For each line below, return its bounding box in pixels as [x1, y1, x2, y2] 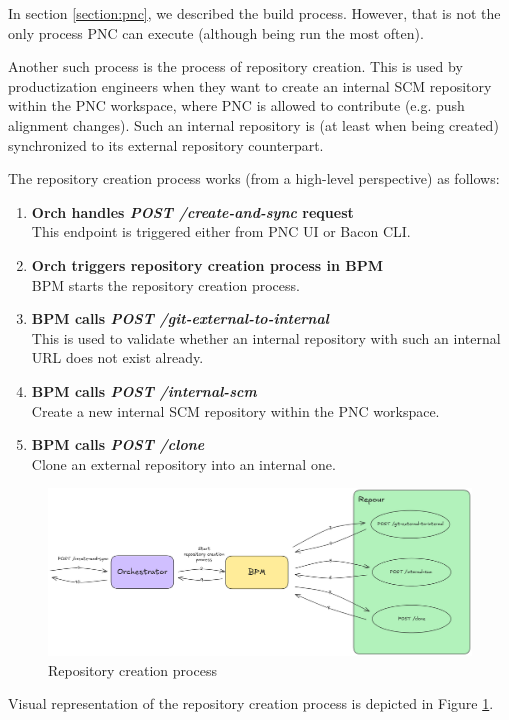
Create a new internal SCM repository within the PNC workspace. [31, 400, 440, 421]
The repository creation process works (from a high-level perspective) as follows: [8, 168, 500, 189]
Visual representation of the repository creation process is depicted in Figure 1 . [8, 693, 494, 714]
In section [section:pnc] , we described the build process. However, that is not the [8, 3, 501, 23]
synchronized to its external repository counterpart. [8, 134, 324, 155]
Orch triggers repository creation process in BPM [31, 254, 384, 275]
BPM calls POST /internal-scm [31, 380, 257, 401]
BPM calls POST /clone [31, 434, 205, 455]
